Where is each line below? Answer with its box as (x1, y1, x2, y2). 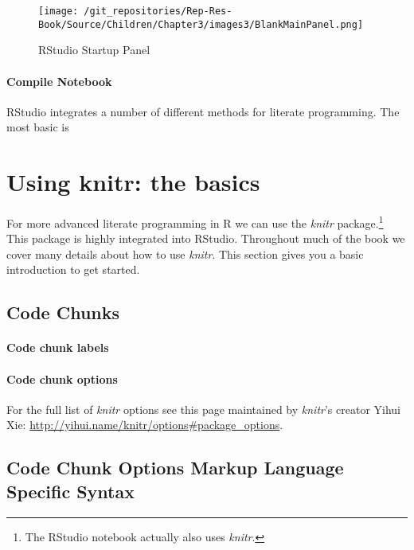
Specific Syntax (6, 478, 135, 503)
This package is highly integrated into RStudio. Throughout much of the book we (6, 230, 405, 247)
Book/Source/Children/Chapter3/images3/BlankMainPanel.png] (38, 18, 364, 30)
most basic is (6, 119, 69, 135)
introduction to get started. (6, 261, 140, 278)
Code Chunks (6, 300, 120, 325)
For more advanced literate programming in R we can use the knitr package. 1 (6, 213, 384, 231)
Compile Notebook (6, 72, 112, 89)
